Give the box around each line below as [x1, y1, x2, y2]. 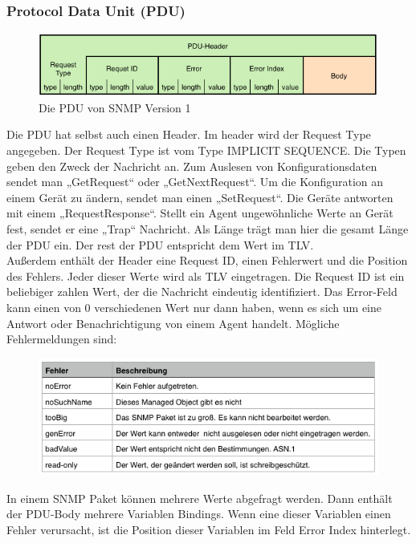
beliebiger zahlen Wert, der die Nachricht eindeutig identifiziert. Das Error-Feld [6, 283, 398, 300]
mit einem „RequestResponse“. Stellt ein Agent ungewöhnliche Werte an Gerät [6, 205, 394, 221]
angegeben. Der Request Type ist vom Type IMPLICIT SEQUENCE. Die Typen [6, 142, 406, 159]
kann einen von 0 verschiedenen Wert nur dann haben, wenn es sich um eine [6, 299, 382, 315]
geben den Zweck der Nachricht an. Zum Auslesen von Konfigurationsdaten [6, 157, 377, 174]
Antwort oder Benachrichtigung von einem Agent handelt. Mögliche [6, 314, 340, 331]
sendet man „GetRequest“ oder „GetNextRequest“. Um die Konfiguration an [6, 173, 384, 190]
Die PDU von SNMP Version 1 [39, 99, 191, 115]
